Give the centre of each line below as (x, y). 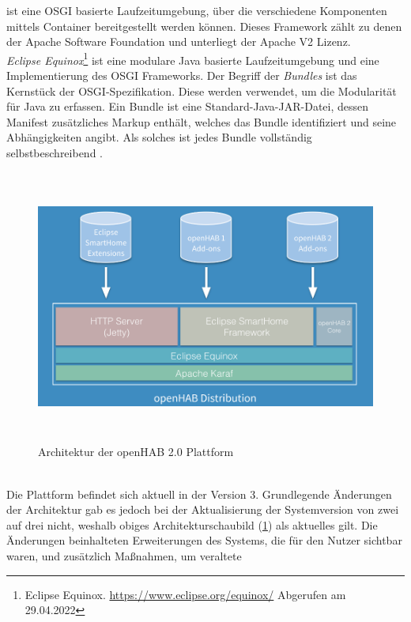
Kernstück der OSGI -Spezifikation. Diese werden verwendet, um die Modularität (202, 90)
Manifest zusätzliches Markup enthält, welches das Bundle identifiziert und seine (202, 121)
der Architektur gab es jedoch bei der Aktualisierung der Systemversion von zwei (203, 509)
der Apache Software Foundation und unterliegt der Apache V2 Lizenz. (179, 41)
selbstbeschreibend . (55, 153)
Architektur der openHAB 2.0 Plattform (136, 452)
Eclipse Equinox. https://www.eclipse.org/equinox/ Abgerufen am (185, 594)
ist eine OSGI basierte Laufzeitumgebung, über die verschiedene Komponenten (197, 10)
